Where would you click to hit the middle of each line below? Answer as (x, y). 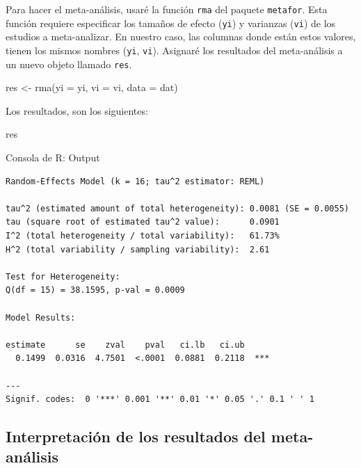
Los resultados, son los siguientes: (77, 110)
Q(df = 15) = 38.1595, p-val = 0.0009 (95, 290)
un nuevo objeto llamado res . (69, 64)
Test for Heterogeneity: (63, 276)
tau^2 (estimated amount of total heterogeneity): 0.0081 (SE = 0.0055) (177, 208)
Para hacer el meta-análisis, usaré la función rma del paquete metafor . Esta (167, 9)
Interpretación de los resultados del (136, 436)
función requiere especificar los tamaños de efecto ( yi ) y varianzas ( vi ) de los (171, 23)
